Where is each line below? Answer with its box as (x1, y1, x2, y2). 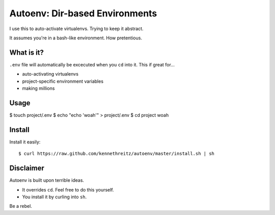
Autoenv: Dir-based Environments (9, 8, 157, 19)
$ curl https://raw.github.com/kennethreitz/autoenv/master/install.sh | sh (18, 151, 215, 157)
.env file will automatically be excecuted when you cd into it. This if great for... (9, 61, 175, 67)
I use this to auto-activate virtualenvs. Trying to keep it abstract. (9, 26, 144, 32)
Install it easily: (9, 138, 41, 145)
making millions (22, 85, 55, 91)
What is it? (9, 48, 44, 57)
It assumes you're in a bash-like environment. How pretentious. (9, 35, 143, 41)
